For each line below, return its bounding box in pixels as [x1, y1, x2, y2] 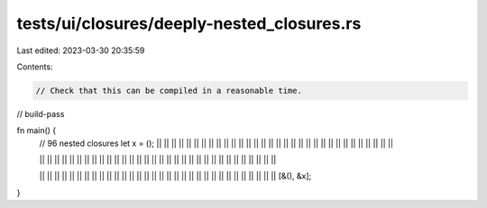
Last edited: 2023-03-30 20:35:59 [16, 45, 145, 56]
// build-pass [16, 108, 65, 119]
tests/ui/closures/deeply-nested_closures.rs [16, 14, 362, 33]
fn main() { [16, 125, 57, 136]
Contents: [16, 61, 53, 72]
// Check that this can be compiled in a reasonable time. [35, 86, 302, 95]
